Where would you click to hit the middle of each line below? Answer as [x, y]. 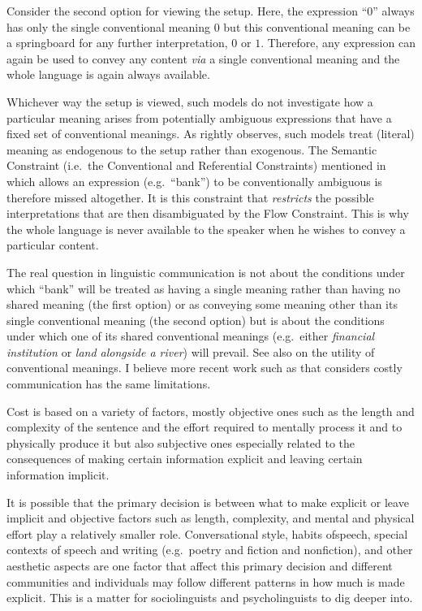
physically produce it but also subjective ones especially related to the [181, 442]
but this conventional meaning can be [317, 26]
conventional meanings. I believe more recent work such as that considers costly [205, 368]
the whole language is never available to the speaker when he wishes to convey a [206, 229]
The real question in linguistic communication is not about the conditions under [206, 272]
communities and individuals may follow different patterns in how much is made [206, 581]
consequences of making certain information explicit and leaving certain [185, 459]
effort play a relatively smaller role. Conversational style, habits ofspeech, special [207, 533]
